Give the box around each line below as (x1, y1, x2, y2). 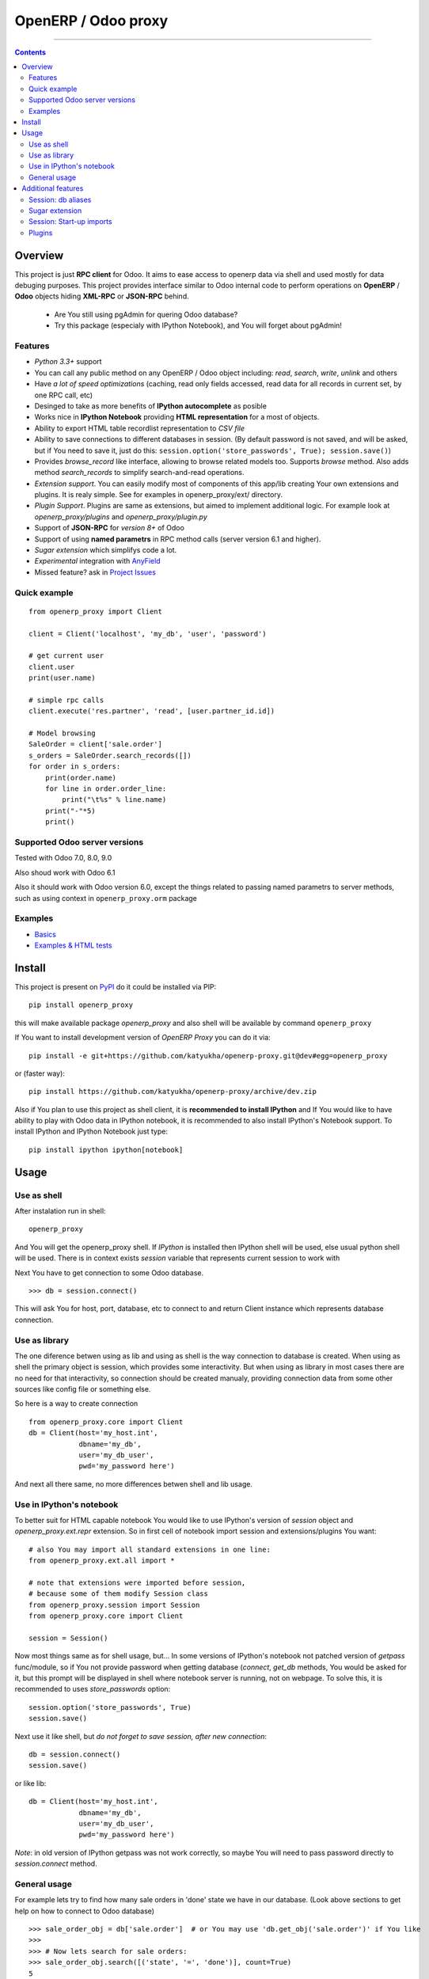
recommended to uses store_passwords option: (14, 1685, 171, 1694)
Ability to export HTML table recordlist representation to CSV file (34, 424, 245, 433)
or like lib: (14, 1778, 47, 1788)
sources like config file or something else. (14, 1385, 151, 1394)
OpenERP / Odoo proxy (14, 12, 169, 29)
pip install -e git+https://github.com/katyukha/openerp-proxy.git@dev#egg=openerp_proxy (28, 1051, 388, 1060)
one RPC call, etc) (34, 390, 93, 400)
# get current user (28, 651, 104, 660)
